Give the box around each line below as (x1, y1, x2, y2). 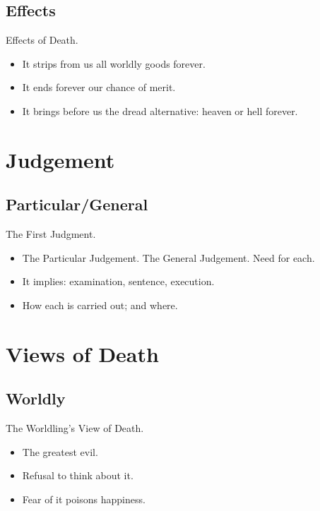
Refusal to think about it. (22, 468, 134, 483)
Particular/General (6, 193, 148, 215)
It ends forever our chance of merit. (22, 80, 176, 95)
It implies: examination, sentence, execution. (22, 274, 215, 289)
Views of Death (6, 339, 159, 368)
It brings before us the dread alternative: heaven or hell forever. (22, 103, 298, 118)
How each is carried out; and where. (22, 297, 178, 312)
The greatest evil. (22, 444, 98, 459)
